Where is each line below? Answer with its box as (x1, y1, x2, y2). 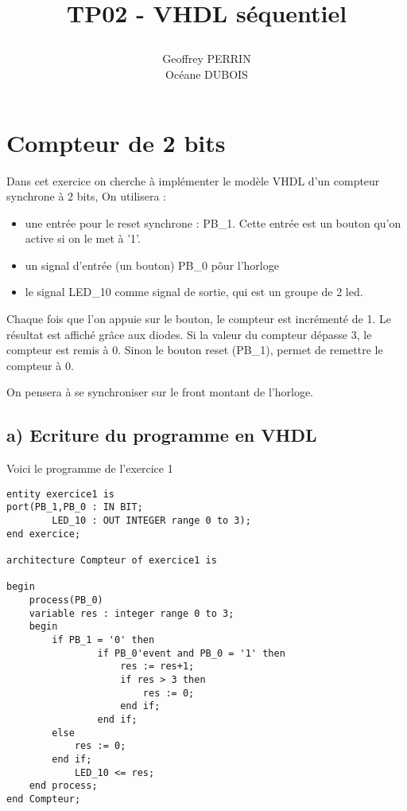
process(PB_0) (29, 595, 103, 606)
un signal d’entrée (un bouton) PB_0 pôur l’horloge (25, 256, 279, 273)
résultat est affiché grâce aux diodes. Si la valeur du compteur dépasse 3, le (6, 326, 372, 342)
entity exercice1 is (6, 488, 115, 500)
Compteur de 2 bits (6, 126, 226, 158)
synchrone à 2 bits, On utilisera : (6, 188, 166, 205)
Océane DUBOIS (165, 65, 248, 82)
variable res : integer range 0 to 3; (29, 607, 235, 619)
